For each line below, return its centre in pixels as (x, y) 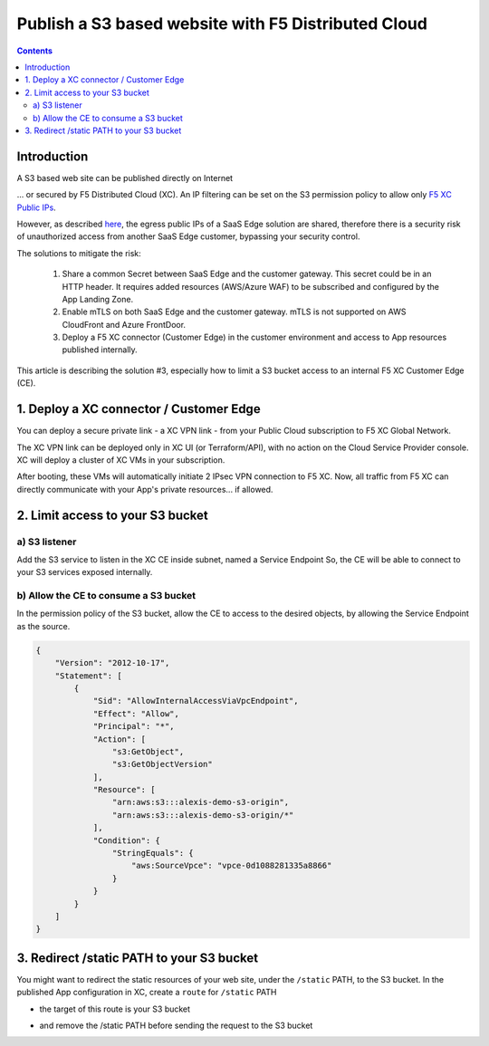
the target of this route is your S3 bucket (115, 1009)
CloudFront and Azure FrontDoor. (124, 324)
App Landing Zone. (98, 299)
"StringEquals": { (153, 853)
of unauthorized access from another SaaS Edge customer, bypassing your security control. (188, 236)
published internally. (100, 350)
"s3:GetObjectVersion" (162, 764)
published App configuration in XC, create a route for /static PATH (147, 993)
